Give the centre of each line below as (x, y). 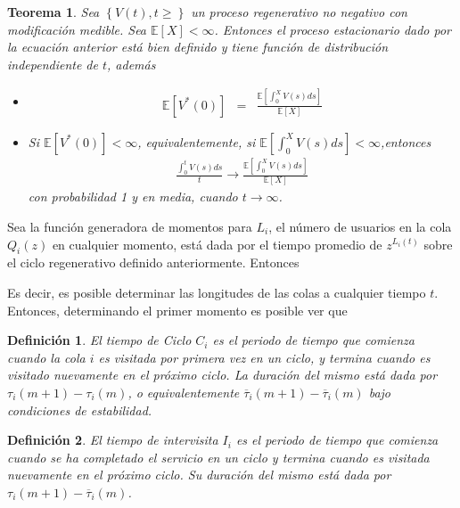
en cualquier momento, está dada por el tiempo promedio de (217, 244)
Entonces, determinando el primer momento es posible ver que (177, 310)
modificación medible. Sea (77, 29)
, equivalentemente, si (197, 141)
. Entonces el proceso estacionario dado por (333, 29)
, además (131, 64)
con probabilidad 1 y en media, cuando (133, 197)
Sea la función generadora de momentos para (130, 226)
